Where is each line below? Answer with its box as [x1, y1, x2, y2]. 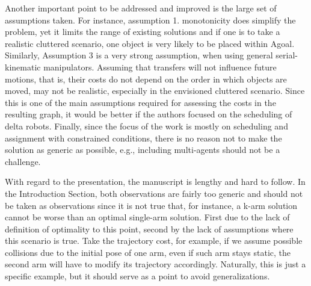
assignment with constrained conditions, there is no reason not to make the [5, 131, 282, 144]
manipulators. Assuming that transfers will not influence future [43, 60, 277, 73]
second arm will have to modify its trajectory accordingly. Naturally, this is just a [5, 258, 306, 270]
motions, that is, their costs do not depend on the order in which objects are [5, 72, 287, 85]
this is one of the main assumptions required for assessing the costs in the [5, 96, 276, 108]
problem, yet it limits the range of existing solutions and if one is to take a [5, 25, 280, 38]
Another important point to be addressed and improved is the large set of [5, 2, 277, 14]
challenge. [5, 155, 41, 167]
